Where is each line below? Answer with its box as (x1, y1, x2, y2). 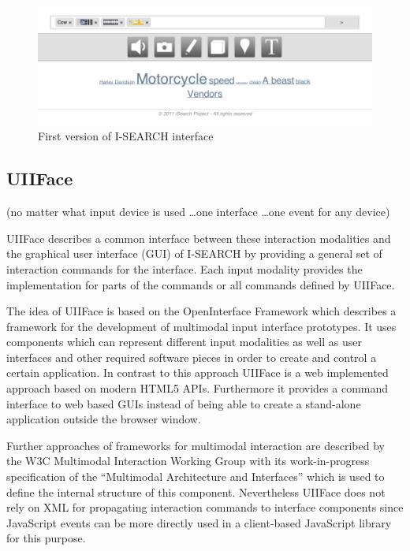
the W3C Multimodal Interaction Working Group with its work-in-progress (6, 452, 370, 469)
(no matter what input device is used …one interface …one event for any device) (6, 203, 390, 220)
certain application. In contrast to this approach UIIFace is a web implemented (6, 364, 389, 381)
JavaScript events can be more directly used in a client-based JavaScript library (6, 514, 392, 531)
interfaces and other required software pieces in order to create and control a (6, 348, 377, 365)
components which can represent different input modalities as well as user (6, 333, 362, 350)
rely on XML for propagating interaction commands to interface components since (6, 499, 404, 516)
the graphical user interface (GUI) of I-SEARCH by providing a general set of (6, 245, 382, 262)
